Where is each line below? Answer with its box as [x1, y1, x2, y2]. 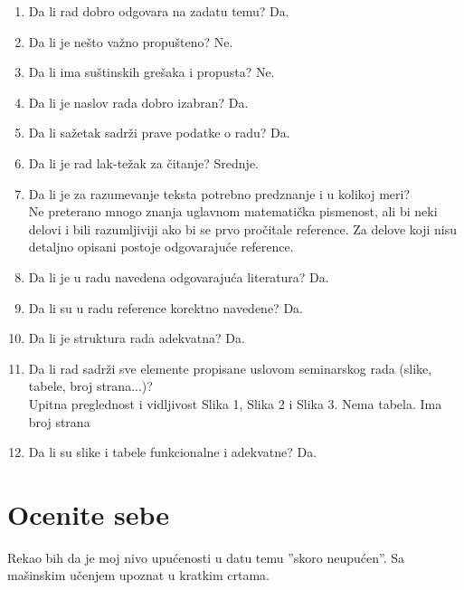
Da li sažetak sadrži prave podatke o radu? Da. [28, 123, 290, 142]
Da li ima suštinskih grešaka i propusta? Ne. [28, 62, 275, 81]
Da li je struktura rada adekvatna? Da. [28, 328, 245, 347]
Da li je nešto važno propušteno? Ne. [28, 32, 233, 51]
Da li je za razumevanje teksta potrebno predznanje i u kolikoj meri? [28, 184, 410, 203]
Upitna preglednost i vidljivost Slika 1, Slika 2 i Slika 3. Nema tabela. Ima [28, 394, 442, 413]
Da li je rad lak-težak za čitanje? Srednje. [28, 153, 260, 172]
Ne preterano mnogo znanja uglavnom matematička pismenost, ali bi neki [28, 202, 438, 221]
